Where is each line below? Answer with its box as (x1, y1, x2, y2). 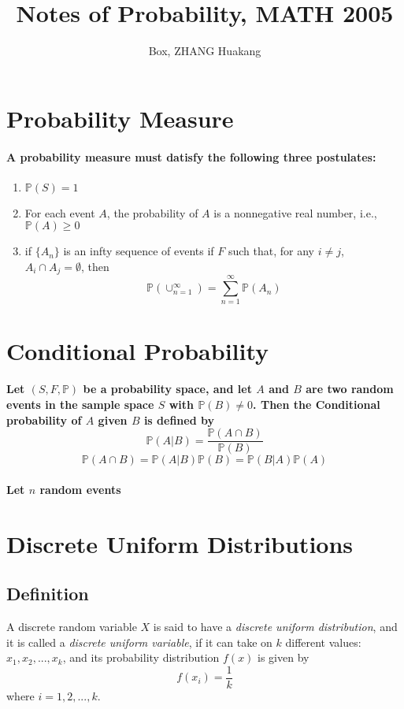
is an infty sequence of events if (63, 243, 214, 259)
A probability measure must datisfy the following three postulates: (6, 148, 376, 165)
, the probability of (106, 204, 198, 221)
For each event (24, 204, 95, 221)
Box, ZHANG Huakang (148, 43, 261, 59)
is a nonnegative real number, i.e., (213, 204, 377, 221)
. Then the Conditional (253, 396, 380, 413)
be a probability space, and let (83, 380, 252, 397)
